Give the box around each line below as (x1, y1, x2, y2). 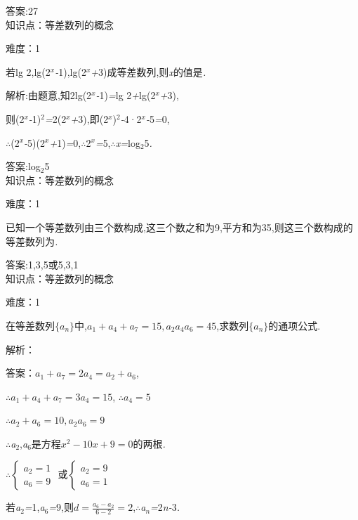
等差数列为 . (6, 233, 58, 248)
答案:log (6, 159, 41, 174)
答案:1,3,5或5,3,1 (6, 257, 79, 272)
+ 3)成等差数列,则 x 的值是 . (91, 64, 206, 79)
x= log (115, 135, 140, 150)
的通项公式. (268, 318, 321, 332)
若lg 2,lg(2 (6, 64, 51, 79)
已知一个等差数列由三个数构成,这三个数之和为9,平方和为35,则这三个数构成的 (6, 219, 353, 234)
